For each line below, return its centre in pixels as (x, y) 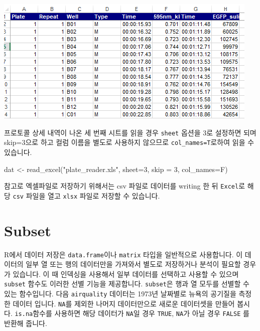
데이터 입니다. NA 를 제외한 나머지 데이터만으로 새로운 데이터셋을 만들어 (124, 303)
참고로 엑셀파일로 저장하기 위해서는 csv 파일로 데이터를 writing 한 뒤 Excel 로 (125, 186)
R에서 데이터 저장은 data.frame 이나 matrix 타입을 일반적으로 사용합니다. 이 (123, 254)
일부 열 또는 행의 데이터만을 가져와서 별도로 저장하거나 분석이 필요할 (133, 264)
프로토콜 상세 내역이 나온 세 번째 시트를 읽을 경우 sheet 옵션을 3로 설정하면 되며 (130, 132)
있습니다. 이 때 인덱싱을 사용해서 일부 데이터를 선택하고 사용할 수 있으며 (126, 274)
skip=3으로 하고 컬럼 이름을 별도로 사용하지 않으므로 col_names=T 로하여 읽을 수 (129, 142)
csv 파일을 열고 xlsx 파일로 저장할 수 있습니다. (86, 195)
